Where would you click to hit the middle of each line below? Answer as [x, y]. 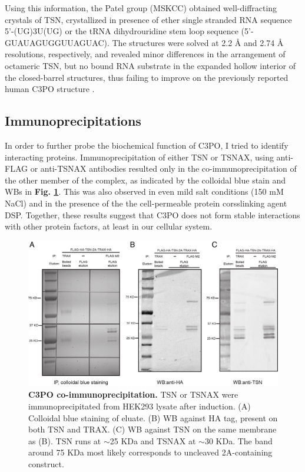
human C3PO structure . [50, 89]
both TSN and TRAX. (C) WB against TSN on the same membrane [152, 429]
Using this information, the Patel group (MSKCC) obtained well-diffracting [141, 8]
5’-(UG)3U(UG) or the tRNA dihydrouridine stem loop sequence [122, 31]
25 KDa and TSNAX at [153, 440]
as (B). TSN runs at [65, 440]
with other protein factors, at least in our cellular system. [109, 226]
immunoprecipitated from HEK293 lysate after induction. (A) [140, 406]
